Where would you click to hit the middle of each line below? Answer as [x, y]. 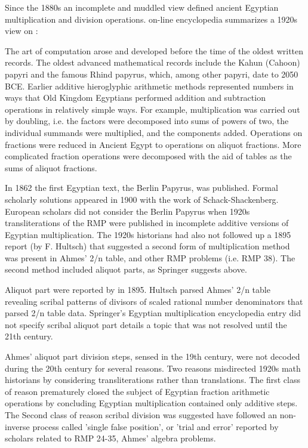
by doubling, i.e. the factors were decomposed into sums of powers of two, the [147, 121]
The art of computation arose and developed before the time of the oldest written [154, 50]
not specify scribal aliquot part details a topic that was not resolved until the [146, 324]
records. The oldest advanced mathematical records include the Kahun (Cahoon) [153, 62]
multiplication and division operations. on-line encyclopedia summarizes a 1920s [151, 19]
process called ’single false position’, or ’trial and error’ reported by [155, 426]
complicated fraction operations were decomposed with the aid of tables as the [148, 156]
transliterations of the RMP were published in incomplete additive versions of [147, 223]
